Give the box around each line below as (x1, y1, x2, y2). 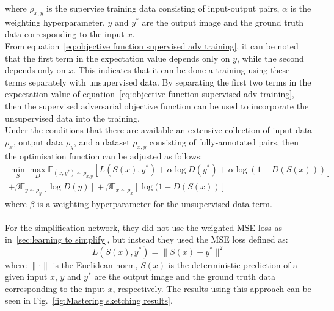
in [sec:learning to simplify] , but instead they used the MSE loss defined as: (5, 233, 288, 246)
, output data (13, 135, 64, 148)
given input (5, 270, 48, 283)
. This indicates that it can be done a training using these (73, 64, 290, 76)
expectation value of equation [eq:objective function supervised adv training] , (5, 87, 294, 100)
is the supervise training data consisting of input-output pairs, (46, 2, 280, 14)
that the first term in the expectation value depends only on (5, 51, 230, 64)
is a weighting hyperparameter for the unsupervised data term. (37, 197, 272, 210)
